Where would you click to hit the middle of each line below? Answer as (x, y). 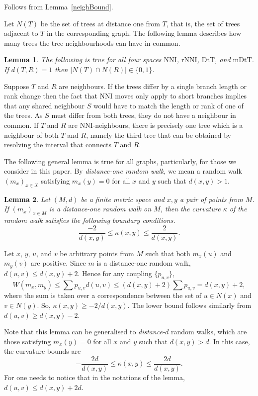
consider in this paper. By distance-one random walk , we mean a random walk (123, 171)
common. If (21, 125)
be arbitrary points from (97, 253)
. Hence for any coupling (115, 273)
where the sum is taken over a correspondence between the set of (103, 295)
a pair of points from (211, 199)
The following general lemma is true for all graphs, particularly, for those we (120, 161)
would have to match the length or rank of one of (168, 105)
